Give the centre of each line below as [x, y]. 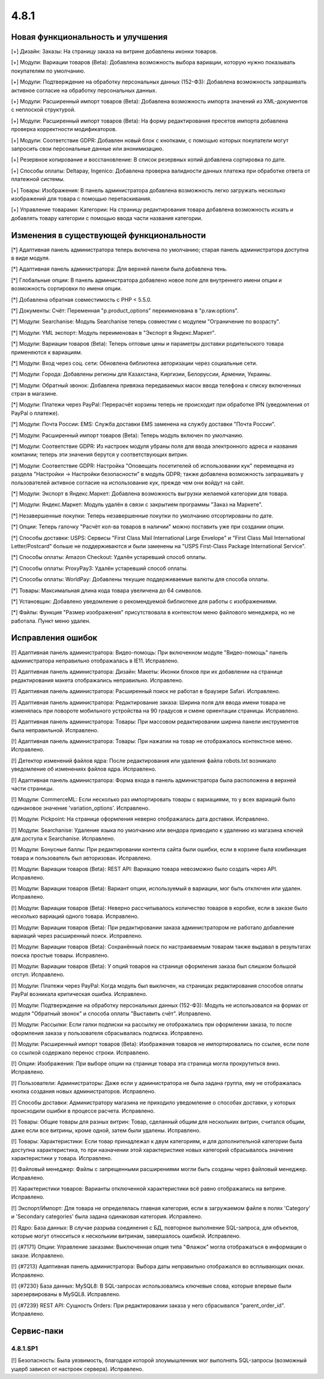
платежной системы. [38, 179]
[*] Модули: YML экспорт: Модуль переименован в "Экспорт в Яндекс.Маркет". [113, 332]
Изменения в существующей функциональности [109, 235]
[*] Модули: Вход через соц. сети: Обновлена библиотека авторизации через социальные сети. [134, 363]
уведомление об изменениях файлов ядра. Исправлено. [84, 769]
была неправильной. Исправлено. [55, 730]
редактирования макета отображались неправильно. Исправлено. [97, 680]
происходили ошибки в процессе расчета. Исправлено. [83, 1111]
